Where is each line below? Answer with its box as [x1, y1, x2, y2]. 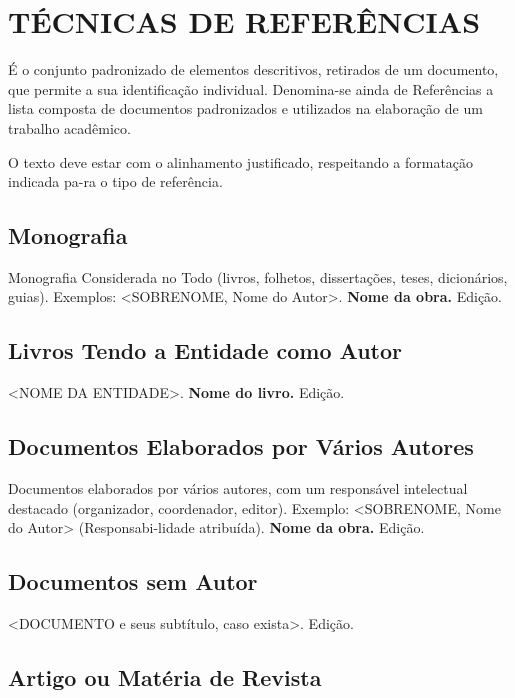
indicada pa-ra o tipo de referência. [8, 171, 223, 192]
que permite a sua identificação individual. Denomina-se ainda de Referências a [8, 78, 494, 99]
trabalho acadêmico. [8, 117, 131, 138]
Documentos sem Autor [8, 566, 258, 597]
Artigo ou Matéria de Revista [8, 662, 322, 693]
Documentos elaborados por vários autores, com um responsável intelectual [8, 478, 468, 499]
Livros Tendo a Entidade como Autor [8, 335, 403, 366]
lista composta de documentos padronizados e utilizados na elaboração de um [8, 98, 483, 119]
